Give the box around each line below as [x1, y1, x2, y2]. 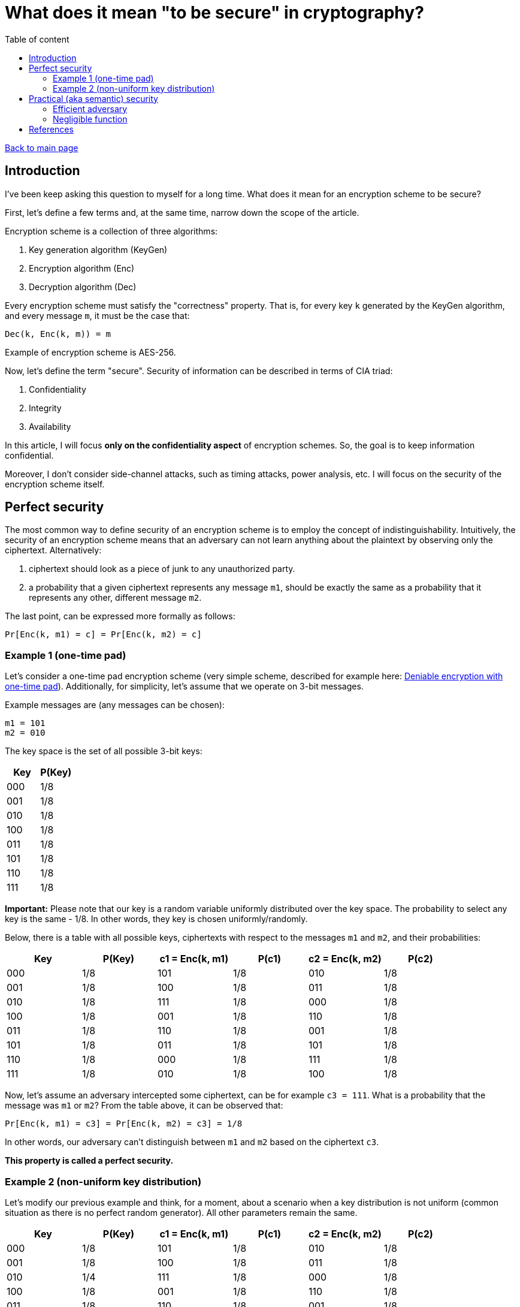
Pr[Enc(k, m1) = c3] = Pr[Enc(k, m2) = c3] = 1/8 [5, 1119, 243, 1129]
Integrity [29, 402, 62, 413]
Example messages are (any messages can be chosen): [5, 700, 225, 710]
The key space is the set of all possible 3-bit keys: [5, 746, 202, 757]
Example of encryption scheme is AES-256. [5, 347, 176, 357]
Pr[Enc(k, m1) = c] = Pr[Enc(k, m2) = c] [5, 630, 202, 640]
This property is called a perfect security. [5, 1155, 174, 1166]
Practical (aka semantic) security [29, 93, 158, 104]
